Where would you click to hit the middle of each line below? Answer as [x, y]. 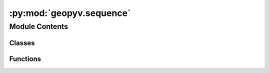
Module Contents [39, 26]
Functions [25, 59]
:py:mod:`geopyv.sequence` [70, 13]
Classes [22, 43]
